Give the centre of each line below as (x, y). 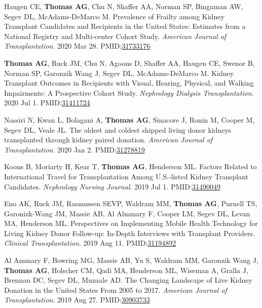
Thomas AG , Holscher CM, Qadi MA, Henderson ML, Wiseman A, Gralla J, (126, 270)
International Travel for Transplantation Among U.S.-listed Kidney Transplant (126, 176)
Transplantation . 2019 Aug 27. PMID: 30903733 (77, 300)
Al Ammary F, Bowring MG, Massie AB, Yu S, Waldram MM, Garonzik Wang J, (131, 260)
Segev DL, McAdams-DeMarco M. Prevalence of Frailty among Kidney (114, 16)
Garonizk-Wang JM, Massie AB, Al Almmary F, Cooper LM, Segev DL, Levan (127, 213)
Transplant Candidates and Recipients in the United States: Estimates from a (125, 26)
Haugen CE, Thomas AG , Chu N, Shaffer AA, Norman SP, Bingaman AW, (124, 6)
